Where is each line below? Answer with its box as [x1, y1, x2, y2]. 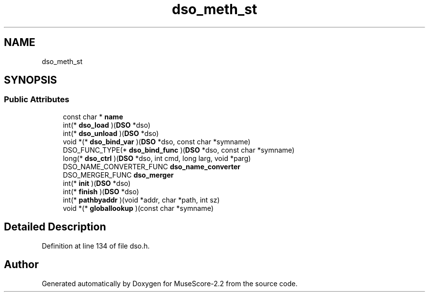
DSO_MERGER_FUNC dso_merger [63, 170, 174, 179]
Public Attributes [4, 94, 70, 105]
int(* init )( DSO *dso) [63, 179, 131, 187]
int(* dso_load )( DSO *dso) [63, 120, 151, 129]
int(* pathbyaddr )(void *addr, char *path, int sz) [63, 195, 220, 204]
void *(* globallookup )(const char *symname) [63, 204, 214, 212]
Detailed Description [4, 221, 106, 233]
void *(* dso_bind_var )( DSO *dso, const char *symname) [63, 137, 251, 146]
